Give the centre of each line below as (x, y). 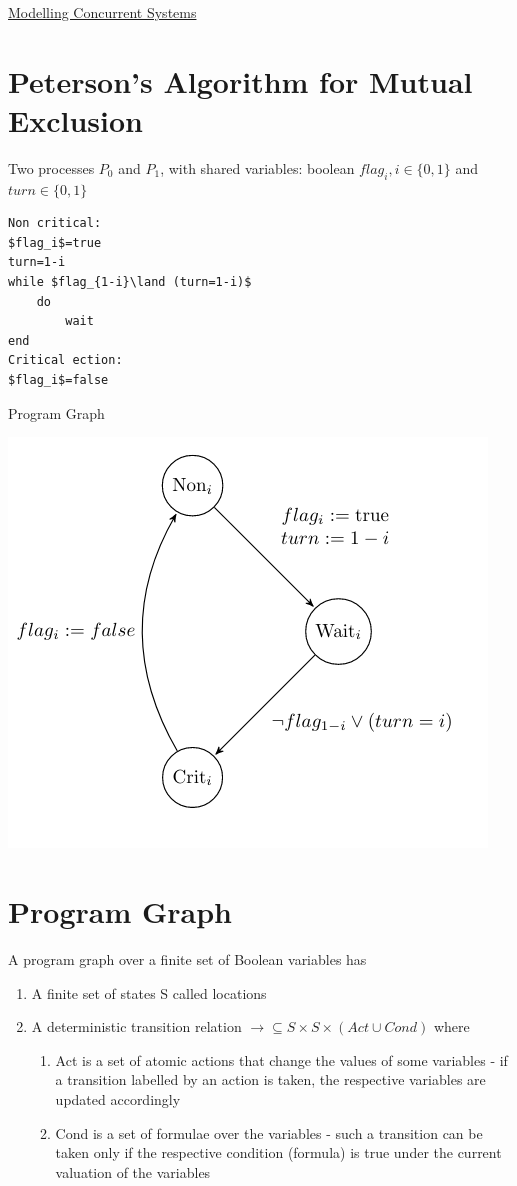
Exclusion (75, 119)
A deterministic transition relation (136, 1026)
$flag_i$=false (58, 380)
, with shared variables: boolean (257, 167)
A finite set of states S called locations (149, 992)
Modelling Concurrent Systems (102, 12)
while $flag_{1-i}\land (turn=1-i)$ (130, 282)
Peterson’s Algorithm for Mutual (240, 80)
